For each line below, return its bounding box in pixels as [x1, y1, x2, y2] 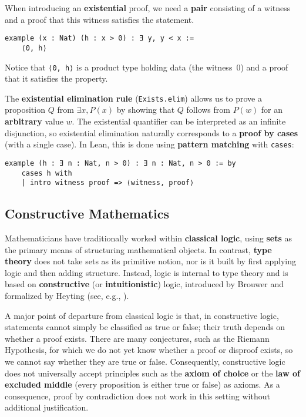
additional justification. [5, 401, 89, 413]
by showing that [116, 103, 175, 116]
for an [261, 103, 283, 116]
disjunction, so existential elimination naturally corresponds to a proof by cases [5, 126, 298, 139]
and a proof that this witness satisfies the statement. [5, 13, 194, 25]
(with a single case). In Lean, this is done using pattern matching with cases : [5, 138, 294, 150]
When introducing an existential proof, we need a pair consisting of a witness [5, 2, 291, 14]
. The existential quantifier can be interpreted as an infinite [72, 115, 286, 127]
